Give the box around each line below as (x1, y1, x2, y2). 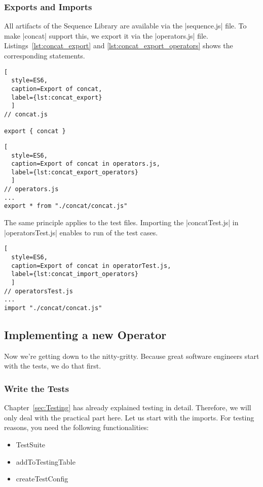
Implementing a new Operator (4, 326, 167, 342)
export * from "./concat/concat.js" (4, 202, 128, 210)
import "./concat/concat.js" (4, 304, 102, 312)
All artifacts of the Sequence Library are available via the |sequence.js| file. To (4, 20, 247, 31)
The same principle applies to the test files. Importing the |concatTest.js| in (4, 217, 239, 228)
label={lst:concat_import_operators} (11, 270, 138, 278)
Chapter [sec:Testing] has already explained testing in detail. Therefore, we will (4, 402, 251, 413)
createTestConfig (16, 473, 68, 484)
